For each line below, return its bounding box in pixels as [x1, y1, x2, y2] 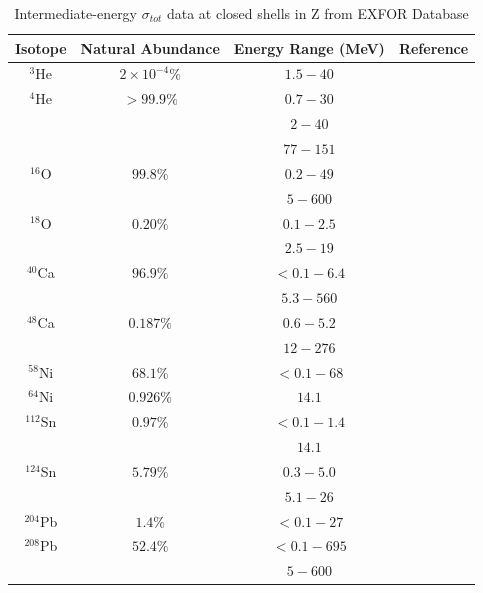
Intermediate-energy [14, 3, 138, 23]
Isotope [15, 37, 67, 58]
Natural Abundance [80, 37, 220, 58]
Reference [398, 37, 469, 58]
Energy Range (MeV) [233, 37, 385, 58]
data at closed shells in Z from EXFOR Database [166, 3, 469, 23]
